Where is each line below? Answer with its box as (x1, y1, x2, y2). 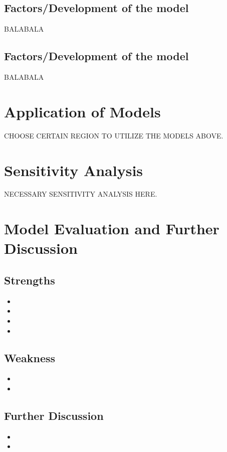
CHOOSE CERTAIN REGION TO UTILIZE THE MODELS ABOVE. (4, 130, 223, 140)
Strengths (4, 272, 55, 287)
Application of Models (4, 101, 161, 121)
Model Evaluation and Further (4, 218, 219, 239)
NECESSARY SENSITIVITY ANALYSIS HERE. (4, 189, 157, 199)
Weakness (4, 350, 56, 365)
